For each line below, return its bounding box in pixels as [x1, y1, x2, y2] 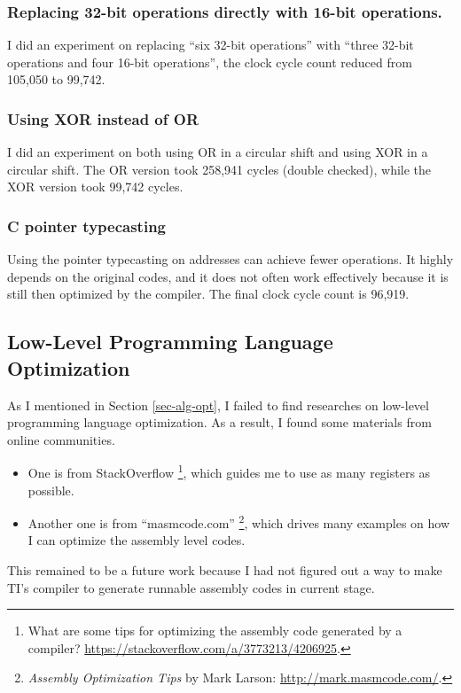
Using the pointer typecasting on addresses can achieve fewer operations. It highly [7, 250, 454, 269]
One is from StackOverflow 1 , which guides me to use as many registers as [27, 461, 431, 482]
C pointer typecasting [7, 214, 166, 237]
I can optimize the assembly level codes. [27, 531, 246, 549]
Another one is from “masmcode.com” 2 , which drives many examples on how [27, 511, 450, 532]
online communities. [7, 430, 115, 448]
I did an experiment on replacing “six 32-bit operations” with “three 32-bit [7, 35, 414, 54]
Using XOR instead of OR [7, 107, 199, 129]
